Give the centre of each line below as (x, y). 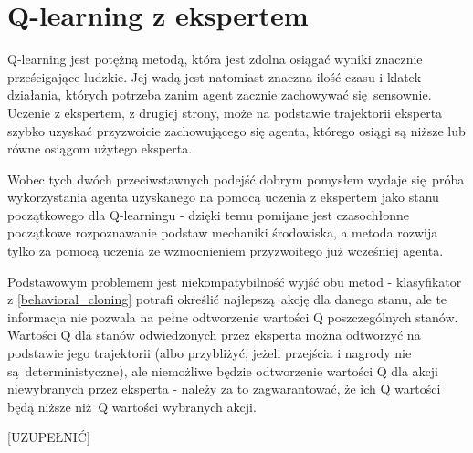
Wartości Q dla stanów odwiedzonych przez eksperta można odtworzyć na (214, 335)
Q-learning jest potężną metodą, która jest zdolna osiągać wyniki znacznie (215, 59)
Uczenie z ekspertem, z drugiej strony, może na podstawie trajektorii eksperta (225, 112)
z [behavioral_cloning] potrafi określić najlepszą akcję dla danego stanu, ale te (227, 299)
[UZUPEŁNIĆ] (49, 437)
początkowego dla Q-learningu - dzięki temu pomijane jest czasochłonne (209, 214)
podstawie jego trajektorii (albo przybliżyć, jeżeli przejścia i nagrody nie (210, 353)
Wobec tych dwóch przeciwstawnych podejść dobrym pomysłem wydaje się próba (236, 179)
